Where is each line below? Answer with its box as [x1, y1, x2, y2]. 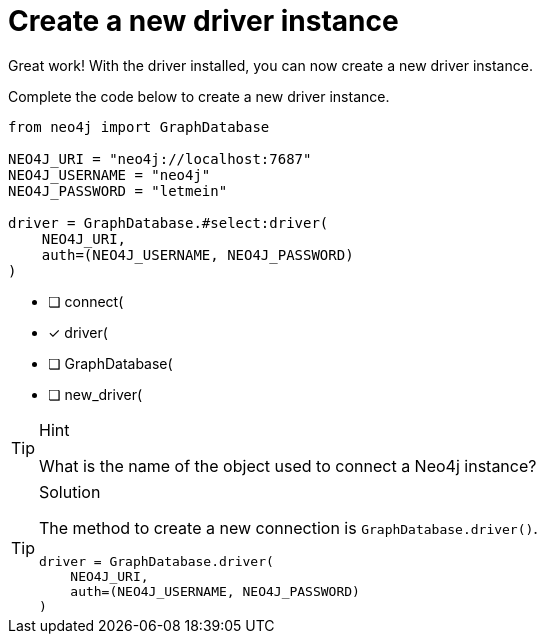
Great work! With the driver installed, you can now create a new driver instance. [8, 56, 533, 74]
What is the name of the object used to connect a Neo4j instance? [39, 455, 537, 476]
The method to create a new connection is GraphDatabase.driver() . [39, 517, 538, 538]
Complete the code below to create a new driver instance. [8, 87, 390, 105]
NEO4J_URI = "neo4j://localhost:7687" [8, 150, 312, 167]
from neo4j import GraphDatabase [8, 118, 270, 135]
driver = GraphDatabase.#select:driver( [8, 214, 329, 231]
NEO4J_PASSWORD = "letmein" [8, 182, 228, 199]
